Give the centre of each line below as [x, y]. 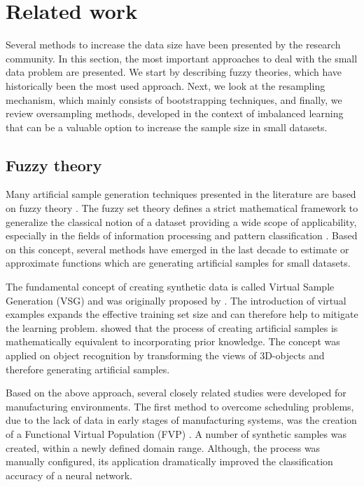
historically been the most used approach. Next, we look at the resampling [166, 85]
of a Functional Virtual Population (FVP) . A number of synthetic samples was [176, 433]
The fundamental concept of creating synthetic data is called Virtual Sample [170, 287]
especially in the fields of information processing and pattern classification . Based [182, 235]
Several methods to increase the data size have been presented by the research [173, 45]
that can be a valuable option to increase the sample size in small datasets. [167, 127]
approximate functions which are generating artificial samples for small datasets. [178, 263]
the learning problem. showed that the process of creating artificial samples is [172, 327]
